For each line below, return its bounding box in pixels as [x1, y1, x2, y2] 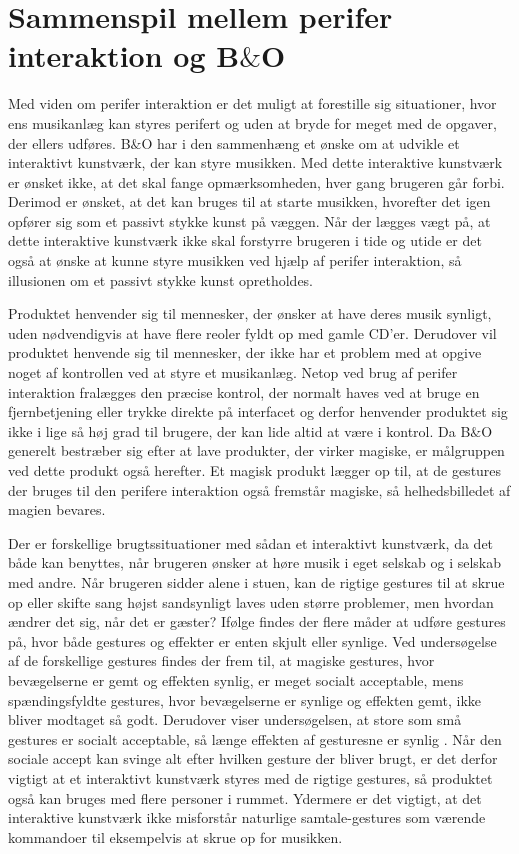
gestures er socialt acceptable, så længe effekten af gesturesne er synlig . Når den [8, 728, 502, 749]
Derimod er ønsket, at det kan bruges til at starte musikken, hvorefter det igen [8, 191, 491, 212]
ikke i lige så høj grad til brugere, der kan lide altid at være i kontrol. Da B [8, 420, 471, 441]
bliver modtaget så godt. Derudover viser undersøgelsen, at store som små [8, 709, 462, 730]
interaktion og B [8, 35, 240, 76]
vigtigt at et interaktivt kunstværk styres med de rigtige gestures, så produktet [8, 767, 493, 788]
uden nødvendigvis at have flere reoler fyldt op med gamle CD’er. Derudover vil [8, 322, 497, 343]
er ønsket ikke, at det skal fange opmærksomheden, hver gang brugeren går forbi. [8, 171, 505, 192]
